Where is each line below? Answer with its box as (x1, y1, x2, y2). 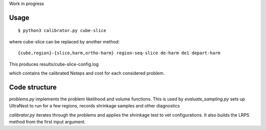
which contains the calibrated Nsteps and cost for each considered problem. (9, 70, 165, 76)
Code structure (9, 83, 57, 91)
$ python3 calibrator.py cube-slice (18, 28, 106, 33)
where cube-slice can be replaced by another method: (9, 38, 120, 44)
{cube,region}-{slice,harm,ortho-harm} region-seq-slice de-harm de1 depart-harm (18, 50, 221, 56)
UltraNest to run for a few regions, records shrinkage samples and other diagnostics (9, 103, 180, 109)
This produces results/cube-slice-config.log (9, 61, 99, 67)
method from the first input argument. (9, 119, 86, 125)
